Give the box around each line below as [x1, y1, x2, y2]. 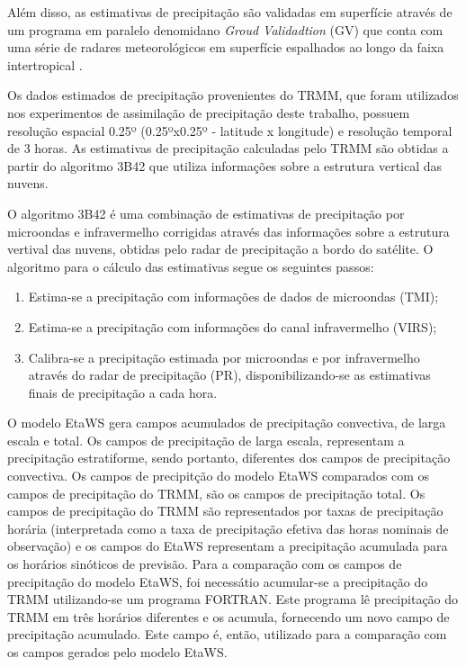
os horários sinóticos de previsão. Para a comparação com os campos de [7, 554, 402, 573]
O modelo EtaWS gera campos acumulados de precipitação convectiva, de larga [7, 413, 446, 432]
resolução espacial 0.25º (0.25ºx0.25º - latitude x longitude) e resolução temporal [7, 121, 453, 140]
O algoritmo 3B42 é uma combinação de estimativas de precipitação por [7, 203, 405, 222]
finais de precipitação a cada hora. [28, 383, 218, 401]
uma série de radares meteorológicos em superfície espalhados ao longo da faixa [7, 38, 444, 57]
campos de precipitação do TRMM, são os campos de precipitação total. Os [7, 483, 426, 502]
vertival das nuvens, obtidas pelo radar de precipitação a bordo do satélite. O [7, 239, 434, 258]
